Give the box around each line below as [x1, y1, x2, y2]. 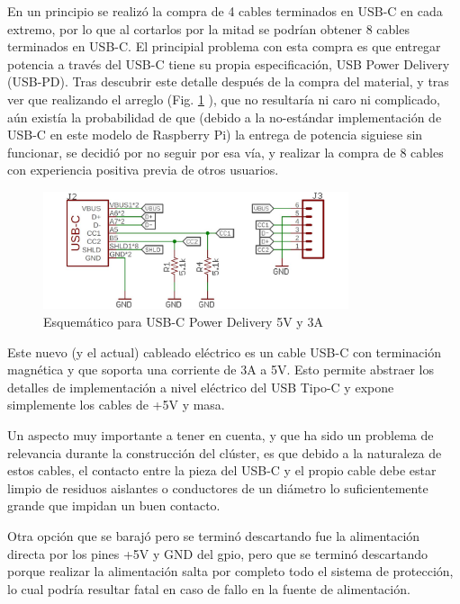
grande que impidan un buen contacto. [7, 496, 221, 515]
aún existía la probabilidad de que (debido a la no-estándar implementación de [7, 107, 442, 126]
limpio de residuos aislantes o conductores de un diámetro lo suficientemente [7, 478, 428, 497]
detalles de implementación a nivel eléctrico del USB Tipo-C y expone [7, 377, 394, 396]
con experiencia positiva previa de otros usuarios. [7, 160, 279, 179]
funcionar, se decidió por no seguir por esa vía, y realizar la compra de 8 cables [7, 142, 444, 161]
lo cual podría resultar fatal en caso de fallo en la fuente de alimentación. [7, 579, 410, 598]
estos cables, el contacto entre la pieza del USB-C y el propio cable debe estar [7, 461, 437, 480]
